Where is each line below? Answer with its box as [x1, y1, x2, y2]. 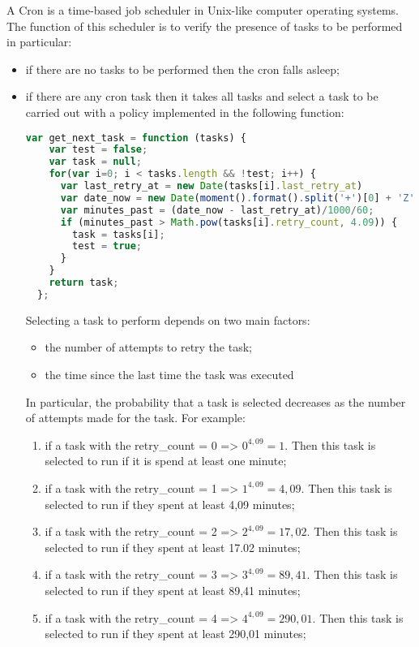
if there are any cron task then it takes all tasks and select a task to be [25, 88, 378, 105]
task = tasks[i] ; [72, 228, 165, 240]
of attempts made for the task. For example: [25, 409, 246, 426]
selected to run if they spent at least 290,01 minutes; [45, 625, 306, 642]
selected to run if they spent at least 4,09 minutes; [45, 495, 295, 512]
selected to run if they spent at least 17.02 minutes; [45, 538, 301, 555]
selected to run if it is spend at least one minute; [45, 452, 287, 469]
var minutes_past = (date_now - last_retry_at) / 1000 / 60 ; [60, 204, 374, 216]
